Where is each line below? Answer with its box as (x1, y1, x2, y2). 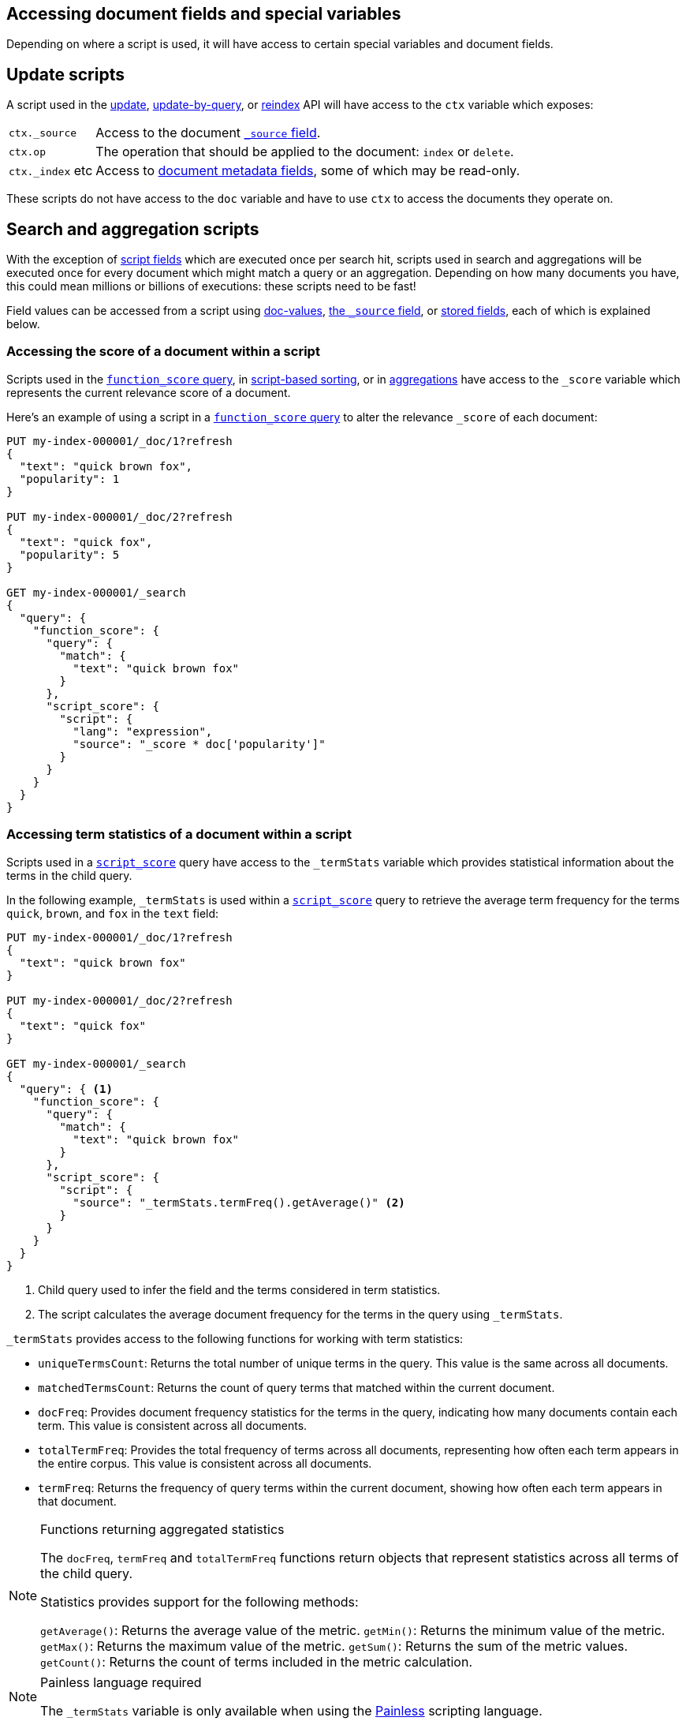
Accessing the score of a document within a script (6, 343, 320, 360)
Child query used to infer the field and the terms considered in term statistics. (38, 1282, 441, 1296)
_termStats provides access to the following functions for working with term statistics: (6, 1331, 464, 1345)
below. (6, 317, 40, 331)
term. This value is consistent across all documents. (38, 1418, 308, 1432)
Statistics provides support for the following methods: (40, 1593, 359, 1610)
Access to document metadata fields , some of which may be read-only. (95, 163, 520, 179)
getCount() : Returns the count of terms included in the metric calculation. (40, 1653, 473, 1670)
